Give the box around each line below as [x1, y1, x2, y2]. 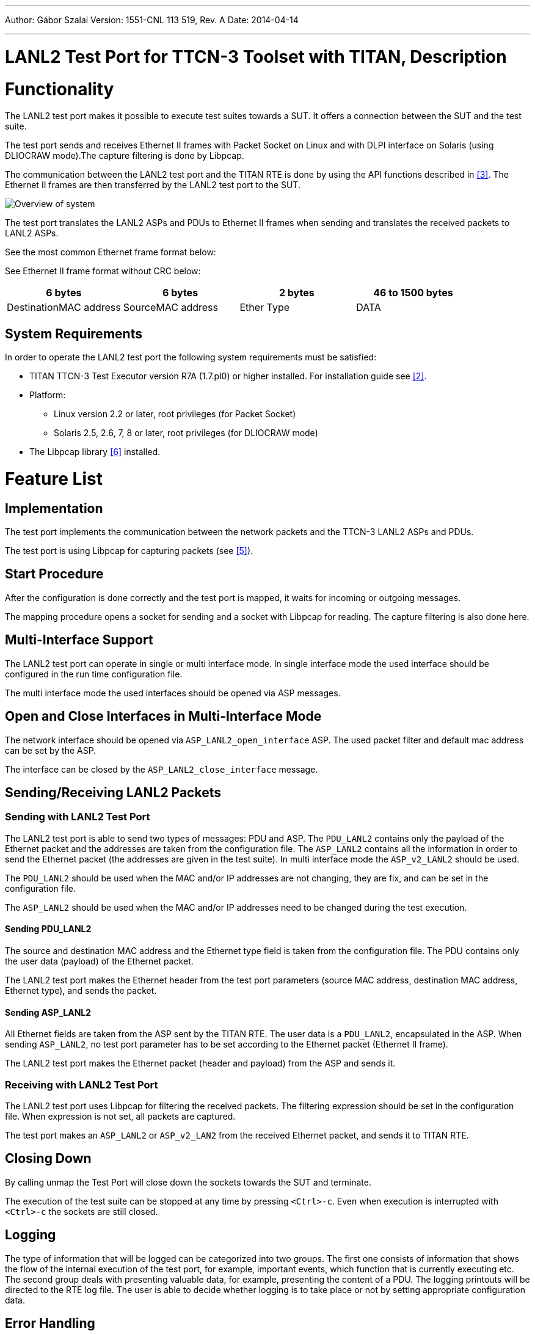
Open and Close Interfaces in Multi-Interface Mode [5, 709, 322, 724]
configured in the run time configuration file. [5, 668, 183, 679]
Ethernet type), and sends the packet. [5, 985, 157, 996]
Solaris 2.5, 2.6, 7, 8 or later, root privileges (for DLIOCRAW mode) [54, 428, 318, 439]
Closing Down [5, 1151, 92, 1167]
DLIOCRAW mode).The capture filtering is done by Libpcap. [5, 150, 244, 161]
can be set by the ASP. [5, 745, 96, 756]
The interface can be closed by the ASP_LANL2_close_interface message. [5, 764, 318, 775]
